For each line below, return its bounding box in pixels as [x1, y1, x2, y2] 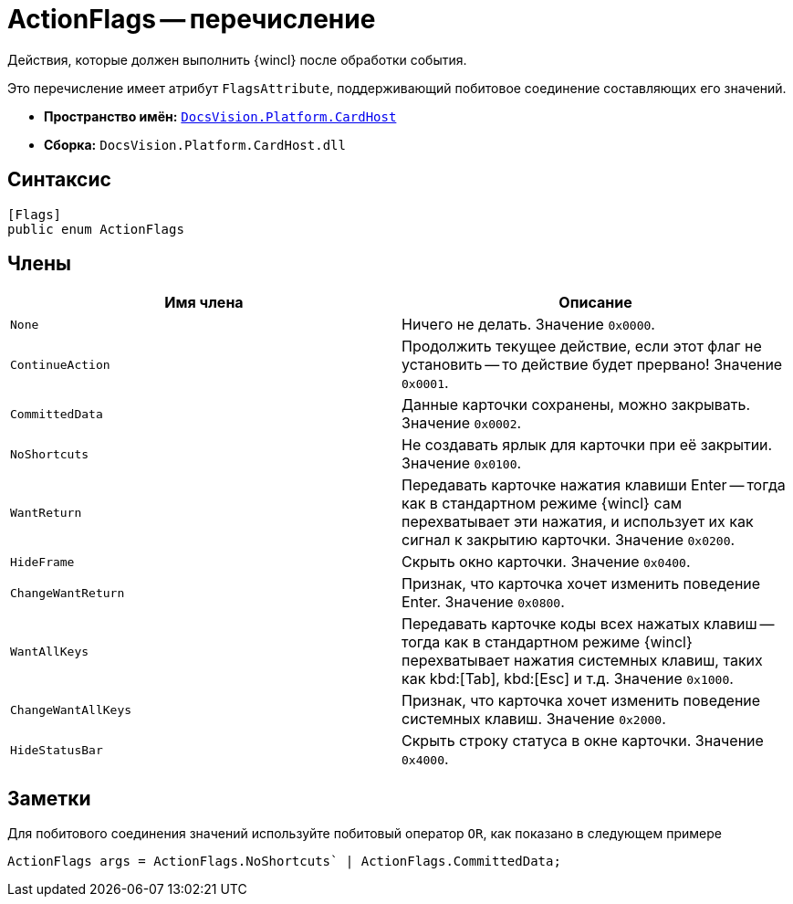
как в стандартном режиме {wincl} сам [402, 494, 682, 513]
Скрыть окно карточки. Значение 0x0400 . [402, 552, 691, 572]
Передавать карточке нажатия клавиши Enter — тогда [402, 476, 786, 495]
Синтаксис [7, 168, 111, 192]
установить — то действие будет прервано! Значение [402, 355, 783, 374]
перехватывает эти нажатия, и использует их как [402, 512, 754, 531]
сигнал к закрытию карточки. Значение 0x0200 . [402, 531, 736, 550]
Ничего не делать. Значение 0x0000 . [402, 315, 655, 334]
